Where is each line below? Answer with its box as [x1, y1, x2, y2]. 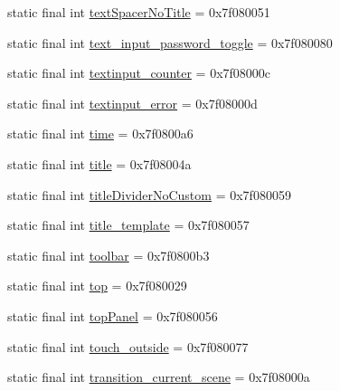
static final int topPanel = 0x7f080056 [7, 306, 218, 325]
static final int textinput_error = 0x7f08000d [7, 93, 258, 112]
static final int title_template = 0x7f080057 [7, 215, 250, 234]
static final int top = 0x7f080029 [7, 276, 187, 295]
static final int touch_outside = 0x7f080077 [7, 337, 249, 356]
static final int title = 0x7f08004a [7, 154, 192, 173]
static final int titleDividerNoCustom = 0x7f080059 [7, 185, 291, 204]
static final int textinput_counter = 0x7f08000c [7, 63, 271, 82]
